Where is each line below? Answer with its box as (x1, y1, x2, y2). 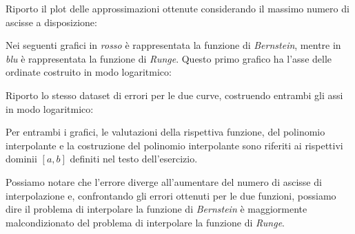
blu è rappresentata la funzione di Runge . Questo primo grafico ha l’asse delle (6, 51, 332, 65)
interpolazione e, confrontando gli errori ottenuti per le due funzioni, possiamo (6, 188, 336, 202)
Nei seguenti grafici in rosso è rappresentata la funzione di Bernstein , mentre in (6, 38, 341, 52)
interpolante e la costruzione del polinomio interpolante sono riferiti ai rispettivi (6, 138, 343, 152)
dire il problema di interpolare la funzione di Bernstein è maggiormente (6, 202, 307, 216)
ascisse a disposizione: (6, 14, 97, 29)
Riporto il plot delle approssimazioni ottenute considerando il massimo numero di (6, 1, 349, 15)
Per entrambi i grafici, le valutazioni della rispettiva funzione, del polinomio (6, 125, 325, 139)
